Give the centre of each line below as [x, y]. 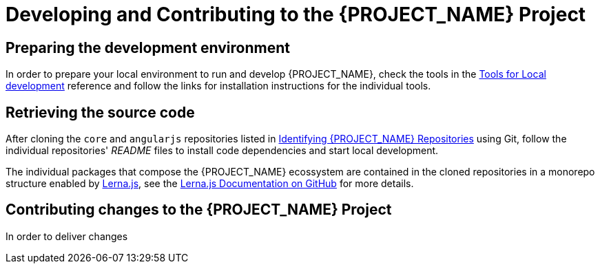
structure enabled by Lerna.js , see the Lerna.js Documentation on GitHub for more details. [210, 184]
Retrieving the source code [100, 112]
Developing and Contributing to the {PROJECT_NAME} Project [296, 14]
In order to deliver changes [67, 236]
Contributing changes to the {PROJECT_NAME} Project [199, 210]
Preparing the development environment [148, 47]
